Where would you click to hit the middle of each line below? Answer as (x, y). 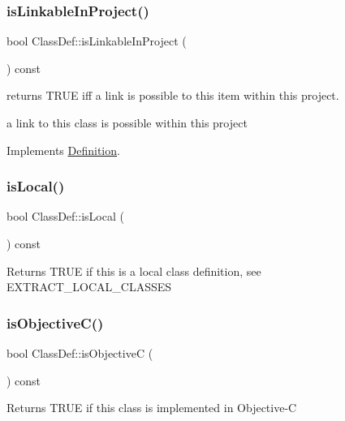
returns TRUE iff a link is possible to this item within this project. (173, 95)
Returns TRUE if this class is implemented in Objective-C (152, 408)
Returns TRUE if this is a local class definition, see (134, 271)
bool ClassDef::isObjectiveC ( (80, 353)
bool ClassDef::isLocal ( (65, 216)
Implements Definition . (63, 150)
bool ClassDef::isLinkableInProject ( (97, 41)
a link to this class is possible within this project (127, 122)
